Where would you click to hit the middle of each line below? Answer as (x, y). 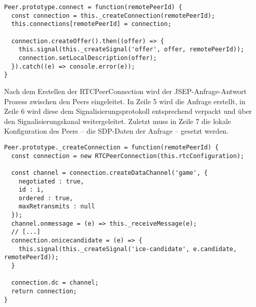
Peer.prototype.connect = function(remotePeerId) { (93, 7)
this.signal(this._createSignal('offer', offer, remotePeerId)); (131, 50)
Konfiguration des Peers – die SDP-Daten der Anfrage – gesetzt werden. (116, 131)
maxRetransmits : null (57, 207)
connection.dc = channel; (55, 283)
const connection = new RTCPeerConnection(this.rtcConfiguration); (128, 156)
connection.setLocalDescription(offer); (88, 58)
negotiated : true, (51, 181)
